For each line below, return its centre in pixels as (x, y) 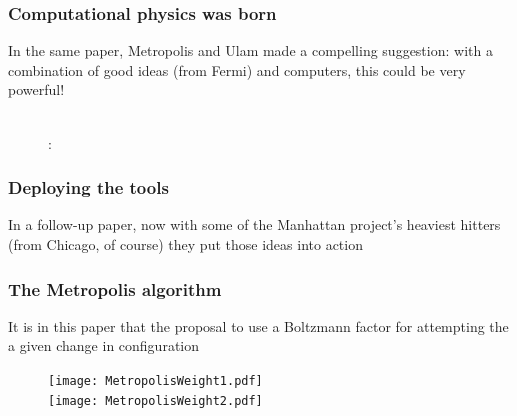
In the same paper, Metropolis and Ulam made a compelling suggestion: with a (250, 50)
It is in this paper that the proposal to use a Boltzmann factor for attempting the (258, 325)
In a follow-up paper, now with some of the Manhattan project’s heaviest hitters (254, 224)
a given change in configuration (104, 345)
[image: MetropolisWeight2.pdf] (155, 400)
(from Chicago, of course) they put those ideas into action (185, 244)
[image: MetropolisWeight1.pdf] (155, 381)
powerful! (36, 89)
